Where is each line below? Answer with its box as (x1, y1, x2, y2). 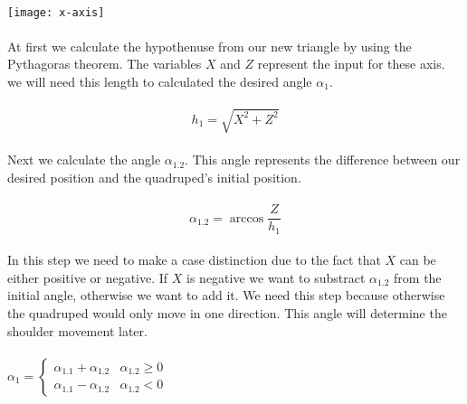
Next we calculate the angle (7, 150, 161, 169)
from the (394, 268, 442, 287)
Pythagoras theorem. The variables (7, 54, 202, 73)
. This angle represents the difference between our (185, 150, 461, 169)
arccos (229, 211, 264, 225)
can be (399, 250, 436, 269)
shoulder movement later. (7, 321, 148, 340)
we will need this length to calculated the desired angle (7, 72, 312, 91)
